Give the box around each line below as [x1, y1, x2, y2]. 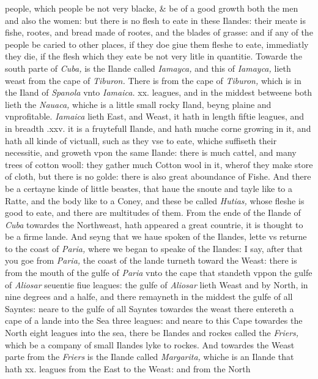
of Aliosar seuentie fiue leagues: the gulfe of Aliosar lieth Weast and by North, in [5, 278, 308, 291]
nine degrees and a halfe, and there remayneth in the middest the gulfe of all [5, 290, 293, 303]
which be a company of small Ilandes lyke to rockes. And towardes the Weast [5, 338, 295, 351]
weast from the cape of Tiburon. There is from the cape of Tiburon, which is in [5, 74, 301, 86]
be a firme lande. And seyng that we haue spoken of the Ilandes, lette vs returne [5, 230, 307, 243]
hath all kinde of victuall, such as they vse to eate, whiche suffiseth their [5, 134, 277, 147]
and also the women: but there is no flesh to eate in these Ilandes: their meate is [5, 13, 306, 26]
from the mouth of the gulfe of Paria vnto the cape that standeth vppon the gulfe [5, 266, 312, 279]
